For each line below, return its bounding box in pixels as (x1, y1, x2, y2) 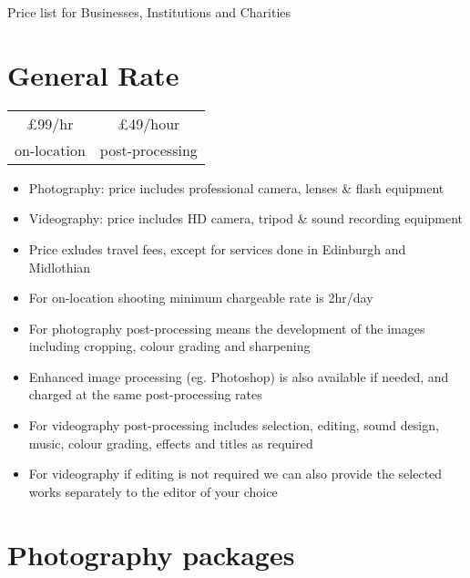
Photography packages (7, 535, 295, 573)
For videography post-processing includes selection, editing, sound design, (28, 416, 439, 435)
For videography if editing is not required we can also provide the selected (28, 464, 443, 483)
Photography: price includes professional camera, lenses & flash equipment (28, 178, 444, 197)
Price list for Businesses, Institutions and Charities (7, 3, 291, 21)
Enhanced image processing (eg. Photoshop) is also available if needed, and (28, 366, 449, 386)
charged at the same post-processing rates (28, 385, 262, 404)
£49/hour (117, 112, 180, 134)
